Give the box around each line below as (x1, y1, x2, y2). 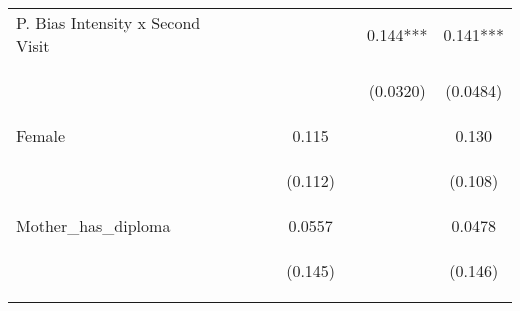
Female (16, 124, 66, 147)
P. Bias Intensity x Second (16, 11, 201, 34)
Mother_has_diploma (16, 214, 171, 237)
